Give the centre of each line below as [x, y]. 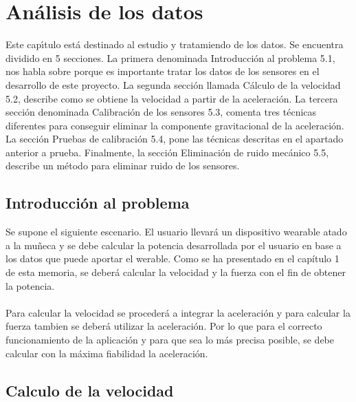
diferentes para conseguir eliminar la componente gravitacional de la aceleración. [175, 125]
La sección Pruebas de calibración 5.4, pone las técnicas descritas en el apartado [175, 139]
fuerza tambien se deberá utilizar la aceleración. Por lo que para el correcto [164, 326]
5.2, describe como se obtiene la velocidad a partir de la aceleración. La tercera [172, 98]
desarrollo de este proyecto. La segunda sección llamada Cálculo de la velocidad [173, 84]
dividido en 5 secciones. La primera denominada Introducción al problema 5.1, [170, 57]
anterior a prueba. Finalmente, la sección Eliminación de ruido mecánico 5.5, [167, 152]
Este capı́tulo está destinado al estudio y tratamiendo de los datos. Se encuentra [175, 44]
